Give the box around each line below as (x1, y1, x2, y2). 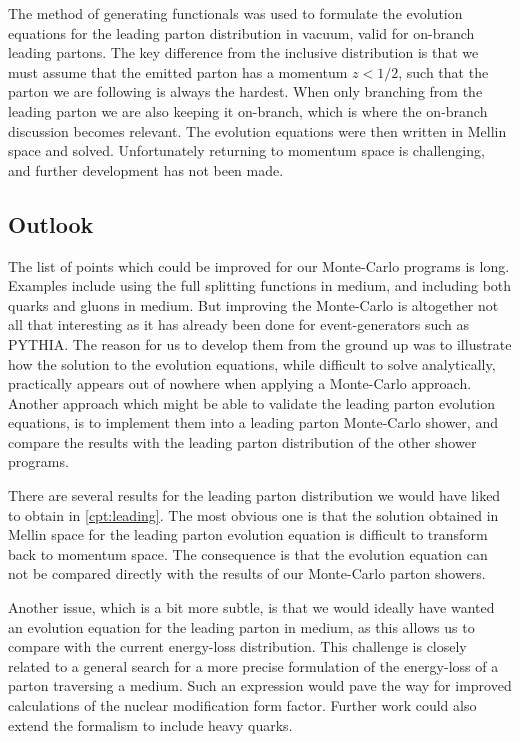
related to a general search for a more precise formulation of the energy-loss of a (8, 655, 499, 676)
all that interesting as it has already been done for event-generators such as (8, 314, 470, 335)
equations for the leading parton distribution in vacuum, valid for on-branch (8, 22, 475, 43)
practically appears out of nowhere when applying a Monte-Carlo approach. (8, 373, 472, 394)
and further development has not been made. (8, 159, 284, 180)
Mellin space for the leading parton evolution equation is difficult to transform (8, 524, 488, 545)
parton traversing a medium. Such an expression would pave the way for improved (8, 675, 512, 696)
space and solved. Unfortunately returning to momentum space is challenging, (8, 140, 485, 161)
